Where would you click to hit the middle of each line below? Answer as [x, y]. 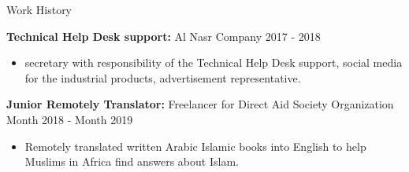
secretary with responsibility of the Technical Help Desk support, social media [214, 62]
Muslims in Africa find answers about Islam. [132, 161]
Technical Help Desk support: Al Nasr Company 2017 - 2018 [164, 36]
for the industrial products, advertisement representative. [163, 77]
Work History [39, 9]
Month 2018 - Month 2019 [70, 119]
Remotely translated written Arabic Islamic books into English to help [195, 146]
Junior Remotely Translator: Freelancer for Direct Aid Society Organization [200, 104]
